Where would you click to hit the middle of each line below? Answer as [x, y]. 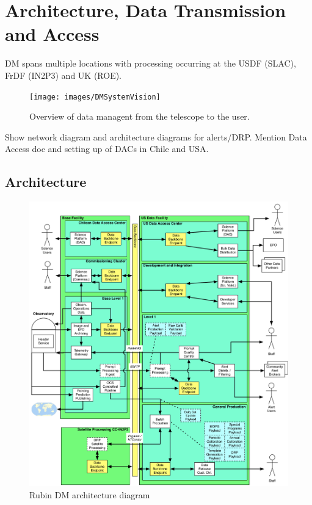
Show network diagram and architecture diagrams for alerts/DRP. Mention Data [156, 136]
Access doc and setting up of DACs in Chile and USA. [107, 149]
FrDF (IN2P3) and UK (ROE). [63, 75]
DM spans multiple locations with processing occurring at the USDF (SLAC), [151, 63]
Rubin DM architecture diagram [90, 495]
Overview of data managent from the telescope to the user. [140, 116]
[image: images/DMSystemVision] [95, 97]
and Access [52, 34]
